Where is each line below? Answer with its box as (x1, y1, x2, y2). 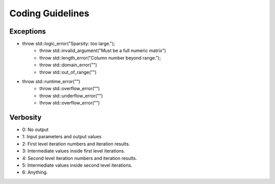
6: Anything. (22, 169, 48, 175)
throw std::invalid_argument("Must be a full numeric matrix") (39, 47, 167, 54)
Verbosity (9, 113, 42, 122)
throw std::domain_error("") (39, 62, 97, 68)
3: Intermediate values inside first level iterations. (22, 148, 125, 154)
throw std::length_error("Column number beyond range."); (39, 55, 161, 61)
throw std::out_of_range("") (39, 69, 97, 75)
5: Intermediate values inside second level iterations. (22, 162, 132, 168)
